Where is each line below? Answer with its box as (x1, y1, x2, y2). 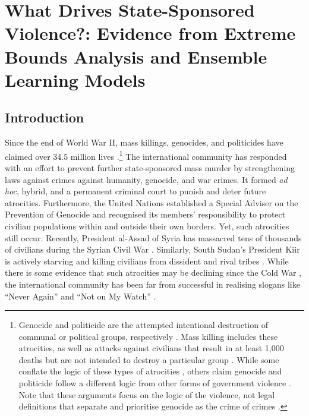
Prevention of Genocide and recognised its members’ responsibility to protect (5, 208, 286, 220)
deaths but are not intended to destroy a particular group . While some (18, 353, 279, 365)
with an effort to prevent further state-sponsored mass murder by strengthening (5, 161, 295, 174)
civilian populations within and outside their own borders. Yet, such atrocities (5, 219, 289, 232)
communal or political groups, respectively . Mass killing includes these (18, 330, 278, 342)
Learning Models (5, 67, 146, 92)
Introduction (5, 108, 84, 127)
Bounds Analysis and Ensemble (5, 44, 267, 68)
